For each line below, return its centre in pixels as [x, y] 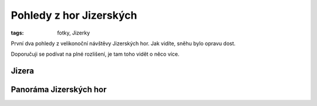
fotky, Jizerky [74, 33]
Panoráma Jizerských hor [59, 90]
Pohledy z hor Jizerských [74, 15]
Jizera [23, 71]
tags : [17, 33]
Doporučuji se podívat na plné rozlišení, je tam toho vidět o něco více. [95, 54]
